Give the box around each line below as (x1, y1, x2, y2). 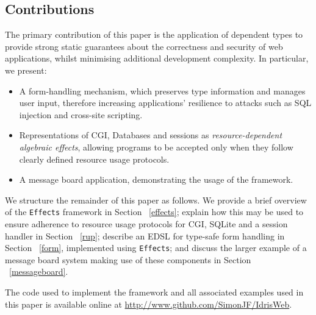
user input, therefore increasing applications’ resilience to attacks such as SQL (19, 96, 312, 109)
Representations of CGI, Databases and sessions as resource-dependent (19, 129, 282, 141)
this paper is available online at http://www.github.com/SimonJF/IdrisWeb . (5, 297, 292, 310)
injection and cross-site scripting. (19, 108, 143, 121)
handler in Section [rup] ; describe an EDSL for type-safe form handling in (5, 229, 285, 242)
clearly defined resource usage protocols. (19, 152, 170, 165)
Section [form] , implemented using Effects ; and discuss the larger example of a (5, 241, 307, 254)
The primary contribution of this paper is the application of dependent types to (5, 28, 303, 41)
